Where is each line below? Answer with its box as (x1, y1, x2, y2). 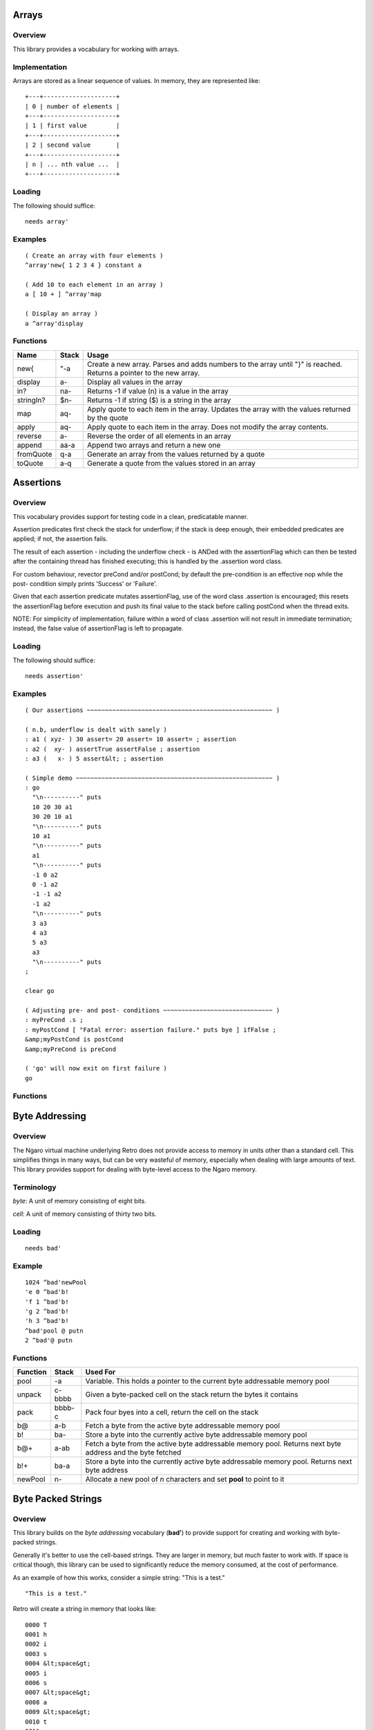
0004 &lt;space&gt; (25, 1659, 91, 1668)
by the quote (87, 412, 128, 422)
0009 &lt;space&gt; (25, 1708, 91, 1716)
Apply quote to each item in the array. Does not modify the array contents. (87, 422, 329, 432)
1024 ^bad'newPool (25, 1278, 88, 1286)
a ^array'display (25, 319, 84, 327)
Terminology (12, 1183, 57, 1192)
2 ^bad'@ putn (25, 1336, 73, 1345)
